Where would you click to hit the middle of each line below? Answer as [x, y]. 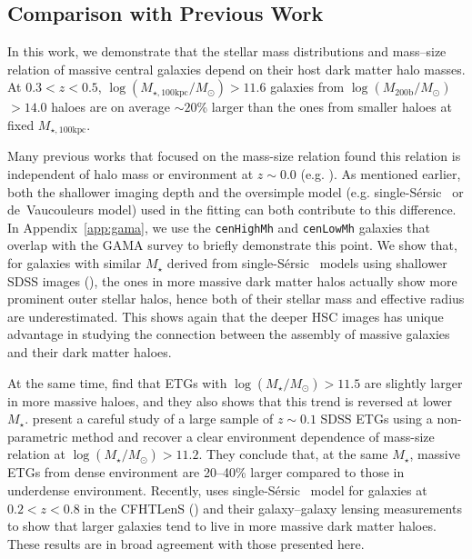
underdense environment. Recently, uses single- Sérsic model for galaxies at [217, 490]
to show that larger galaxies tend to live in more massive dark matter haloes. [222, 526]
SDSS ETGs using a [377, 419]
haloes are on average [111, 107]
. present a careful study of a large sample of [149, 419]
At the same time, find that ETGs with [117, 382]
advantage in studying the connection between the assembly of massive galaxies [229, 334]
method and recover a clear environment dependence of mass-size [253, 436]
